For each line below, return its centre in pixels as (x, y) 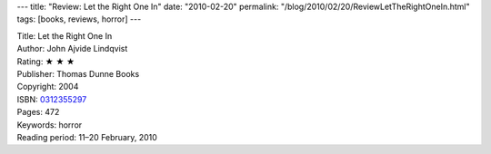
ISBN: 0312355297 (52, 99)
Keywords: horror (50, 125)
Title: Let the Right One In (65, 35)
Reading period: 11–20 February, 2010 (87, 137)
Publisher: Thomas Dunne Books (78, 73)
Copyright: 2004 (48, 87)
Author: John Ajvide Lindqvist (72, 49)
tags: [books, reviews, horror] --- (79, 19)
